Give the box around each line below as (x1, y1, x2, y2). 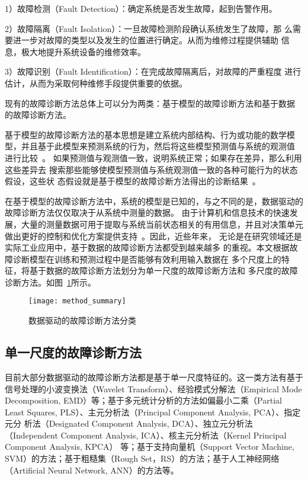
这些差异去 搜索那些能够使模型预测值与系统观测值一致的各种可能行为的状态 (5, 163, 298, 175)
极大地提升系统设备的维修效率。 (21, 45, 146, 57)
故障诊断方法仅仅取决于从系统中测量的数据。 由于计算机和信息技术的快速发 (5, 206, 298, 219)
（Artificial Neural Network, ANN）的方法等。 (5, 463, 179, 476)
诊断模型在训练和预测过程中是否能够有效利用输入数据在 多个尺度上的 (12, 252, 281, 265)
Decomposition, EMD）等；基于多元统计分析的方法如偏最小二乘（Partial (5, 394, 282, 407)
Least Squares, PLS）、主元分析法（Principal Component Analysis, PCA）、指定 (5, 405, 301, 418)
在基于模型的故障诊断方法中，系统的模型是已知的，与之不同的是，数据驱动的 (5, 194, 303, 207)
